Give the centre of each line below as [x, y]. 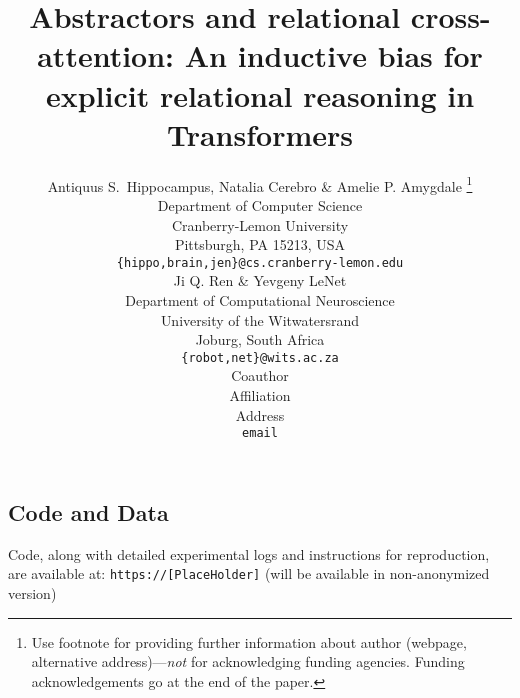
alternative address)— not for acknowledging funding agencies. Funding [248, 661]
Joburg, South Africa [260, 339]
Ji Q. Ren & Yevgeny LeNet [260, 280]
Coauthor [260, 375]
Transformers [259, 133]
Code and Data [88, 511]
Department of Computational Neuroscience [260, 299]
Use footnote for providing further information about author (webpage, [249, 641]
